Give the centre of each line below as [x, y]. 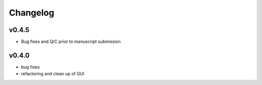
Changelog [32, 13]
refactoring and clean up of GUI [53, 74]
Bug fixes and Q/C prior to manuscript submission [71, 42]
